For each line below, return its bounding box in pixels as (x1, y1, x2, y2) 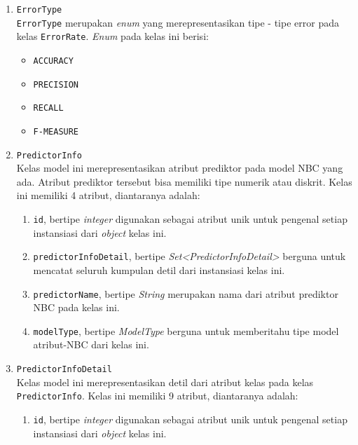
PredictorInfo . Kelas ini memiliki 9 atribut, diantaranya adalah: (16, 388, 298, 403)
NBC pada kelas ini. (33, 300, 120, 315)
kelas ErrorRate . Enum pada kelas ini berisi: (16, 29, 209, 43)
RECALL (33, 103, 64, 114)
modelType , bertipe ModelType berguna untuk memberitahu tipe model (33, 323, 339, 338)
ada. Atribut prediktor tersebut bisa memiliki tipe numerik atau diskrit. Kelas (16, 174, 352, 189)
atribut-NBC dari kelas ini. (33, 337, 149, 352)
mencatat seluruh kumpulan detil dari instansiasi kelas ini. (33, 262, 285, 277)
